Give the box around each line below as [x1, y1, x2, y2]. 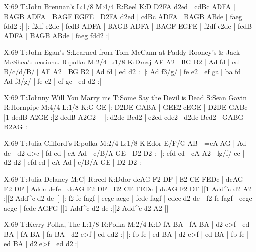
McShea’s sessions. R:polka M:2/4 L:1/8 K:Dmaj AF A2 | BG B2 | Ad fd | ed [4, 56, 239, 66]
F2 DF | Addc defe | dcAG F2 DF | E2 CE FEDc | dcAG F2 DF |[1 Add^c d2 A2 [4, 183, 252, 193]
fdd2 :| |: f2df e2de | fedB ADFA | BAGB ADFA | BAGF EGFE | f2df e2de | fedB [4, 21, 252, 31]
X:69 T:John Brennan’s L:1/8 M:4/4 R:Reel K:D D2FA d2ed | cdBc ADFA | [4, 1, 235, 11]
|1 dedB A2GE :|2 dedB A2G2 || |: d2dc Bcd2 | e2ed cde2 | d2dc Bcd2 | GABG [4, 111, 244, 122]
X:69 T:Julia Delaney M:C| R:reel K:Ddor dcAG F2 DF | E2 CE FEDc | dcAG [4, 173, 243, 184]
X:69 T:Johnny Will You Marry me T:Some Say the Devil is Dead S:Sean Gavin [4, 92, 247, 102]
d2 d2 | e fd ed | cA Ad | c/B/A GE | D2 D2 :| [4, 157, 143, 167]
